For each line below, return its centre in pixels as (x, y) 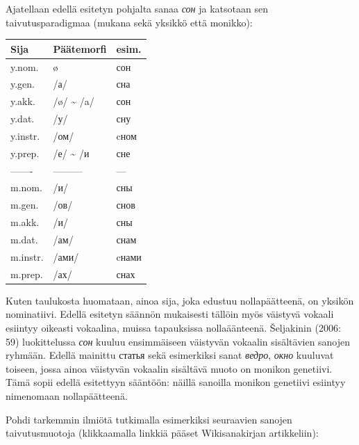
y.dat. (23, 119)
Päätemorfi (80, 48)
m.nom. (26, 187)
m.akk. (25, 222)
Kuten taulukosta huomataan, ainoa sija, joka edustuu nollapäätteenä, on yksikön (180, 300)
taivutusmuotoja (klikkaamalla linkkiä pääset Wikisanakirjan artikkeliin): (162, 433)
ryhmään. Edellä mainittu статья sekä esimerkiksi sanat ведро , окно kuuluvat (170, 355)
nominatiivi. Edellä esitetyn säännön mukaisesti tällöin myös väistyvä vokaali (170, 314)
